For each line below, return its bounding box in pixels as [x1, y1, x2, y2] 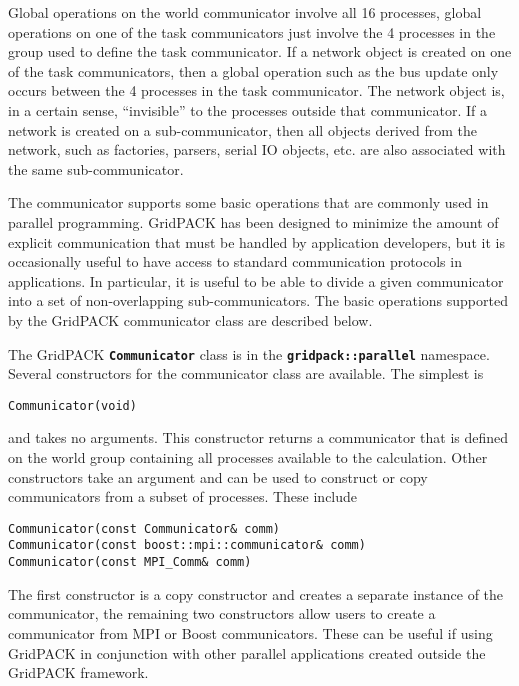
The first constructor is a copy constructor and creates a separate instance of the [8, 583, 504, 604]
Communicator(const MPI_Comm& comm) [8, 555, 252, 570]
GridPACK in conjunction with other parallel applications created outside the [8, 642, 486, 663]
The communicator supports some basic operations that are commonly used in [8, 192, 489, 213]
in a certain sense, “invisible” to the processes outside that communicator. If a [8, 99, 487, 120]
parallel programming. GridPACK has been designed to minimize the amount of [8, 211, 499, 232]
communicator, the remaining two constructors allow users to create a [8, 603, 436, 624]
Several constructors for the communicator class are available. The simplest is [8, 363, 484, 384]
